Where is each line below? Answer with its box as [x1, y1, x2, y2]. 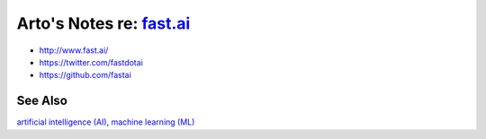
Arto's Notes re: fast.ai [16, 13, 191, 33]
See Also [16, 93, 67, 109]
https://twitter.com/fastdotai [39, 56, 143, 67]
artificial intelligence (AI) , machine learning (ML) [16, 117, 195, 127]
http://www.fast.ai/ [39, 45, 109, 56]
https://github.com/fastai [39, 70, 132, 81]
